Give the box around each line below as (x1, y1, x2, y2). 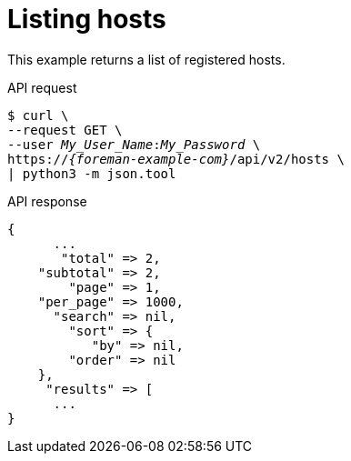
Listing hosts (7, 4, 166, 35)
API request (7, 79, 77, 95)
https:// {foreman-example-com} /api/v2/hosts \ (7, 151, 345, 166)
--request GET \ (7, 122, 123, 137)
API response (7, 193, 87, 209)
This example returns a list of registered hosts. (7, 51, 286, 67)
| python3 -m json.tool (7, 165, 176, 181)
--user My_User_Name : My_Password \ (7, 136, 261, 152)
